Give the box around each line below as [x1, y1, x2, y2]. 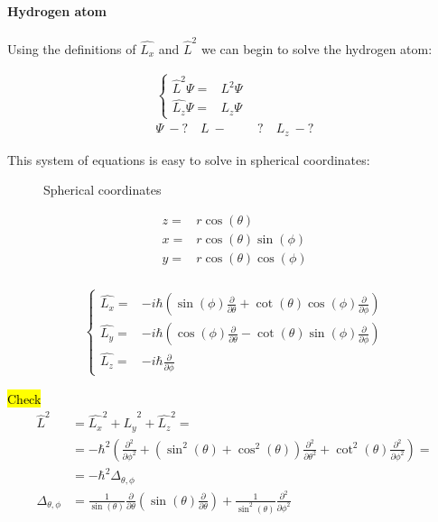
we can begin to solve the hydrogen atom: [200, 39, 433, 58]
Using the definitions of [7, 39, 136, 58]
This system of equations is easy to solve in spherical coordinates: [7, 150, 370, 169]
